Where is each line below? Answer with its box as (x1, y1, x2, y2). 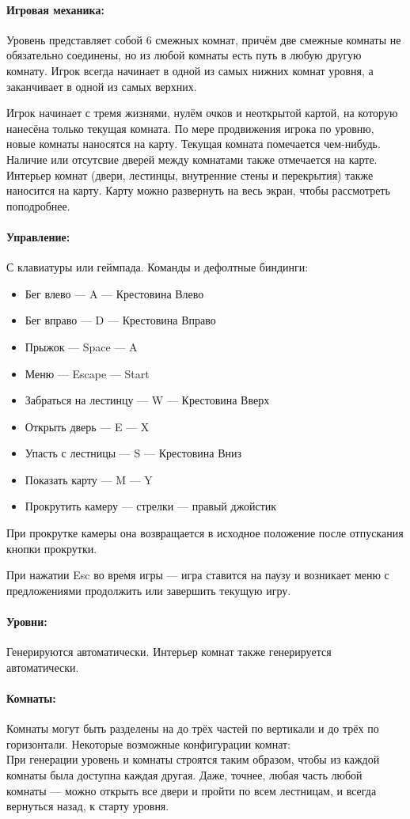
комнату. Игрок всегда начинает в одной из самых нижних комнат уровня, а (6, 62, 374, 78)
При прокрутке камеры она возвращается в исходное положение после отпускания (6, 525, 404, 541)
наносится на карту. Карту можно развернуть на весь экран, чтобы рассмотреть (6, 182, 390, 199)
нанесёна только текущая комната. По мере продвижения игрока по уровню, (6, 119, 374, 136)
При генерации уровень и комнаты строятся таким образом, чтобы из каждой (6, 751, 380, 768)
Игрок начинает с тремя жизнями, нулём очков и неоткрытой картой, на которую (6, 104, 398, 121)
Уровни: (6, 613, 47, 630)
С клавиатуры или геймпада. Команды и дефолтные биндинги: (6, 259, 309, 275)
